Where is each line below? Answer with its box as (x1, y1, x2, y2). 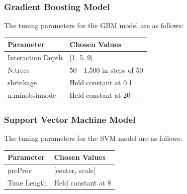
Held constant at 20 (69, 89, 131, 100)
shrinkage (8, 77, 37, 87)
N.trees (8, 65, 30, 75)
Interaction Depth (8, 52, 63, 63)
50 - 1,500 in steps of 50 (69, 65, 143, 75)
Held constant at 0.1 (69, 77, 133, 87)
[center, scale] (54, 164, 96, 175)
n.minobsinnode (8, 89, 56, 100)
